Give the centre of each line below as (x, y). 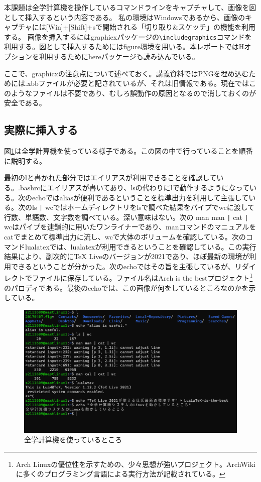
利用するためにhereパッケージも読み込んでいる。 (119, 56)
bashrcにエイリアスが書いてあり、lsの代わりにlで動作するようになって (135, 187)
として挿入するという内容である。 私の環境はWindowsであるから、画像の (125, 17)
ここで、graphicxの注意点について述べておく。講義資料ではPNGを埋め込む (126, 73)
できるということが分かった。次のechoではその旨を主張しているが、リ (126, 266)
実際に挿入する (41, 130)
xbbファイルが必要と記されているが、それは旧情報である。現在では (138, 83)
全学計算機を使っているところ (73, 440)
